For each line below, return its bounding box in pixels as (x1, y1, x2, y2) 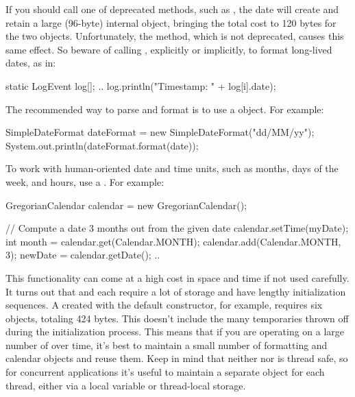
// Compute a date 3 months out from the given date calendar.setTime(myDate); (5, 221, 349, 235)
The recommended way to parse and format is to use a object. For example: (5, 101, 324, 116)
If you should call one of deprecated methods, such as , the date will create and (5, 2, 339, 16)
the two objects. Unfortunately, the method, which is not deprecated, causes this (5, 29, 344, 43)
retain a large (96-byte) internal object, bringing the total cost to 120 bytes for (5, 15, 336, 29)
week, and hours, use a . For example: (5, 174, 164, 189)
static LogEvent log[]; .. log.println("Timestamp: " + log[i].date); (5, 78, 276, 93)
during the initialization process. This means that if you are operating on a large (5, 324, 345, 339)
